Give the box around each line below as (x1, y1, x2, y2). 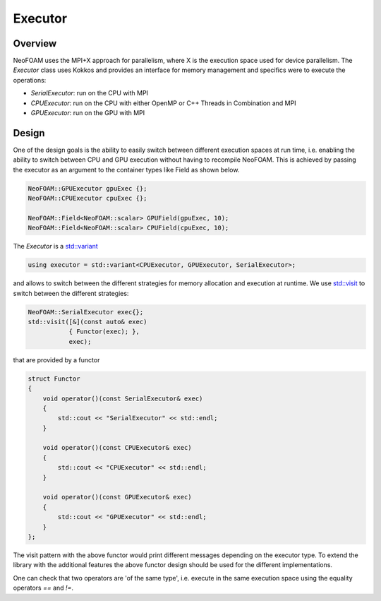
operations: (13, 76, 47, 84)
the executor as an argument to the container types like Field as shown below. (13, 165, 240, 174)
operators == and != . (13, 583, 74, 593)
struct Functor (28, 374, 80, 383)
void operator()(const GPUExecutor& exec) (42, 493, 192, 501)
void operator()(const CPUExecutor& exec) (42, 444, 192, 452)
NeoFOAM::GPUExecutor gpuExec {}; (28, 184, 147, 192)
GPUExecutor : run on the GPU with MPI (30, 109, 145, 117)
